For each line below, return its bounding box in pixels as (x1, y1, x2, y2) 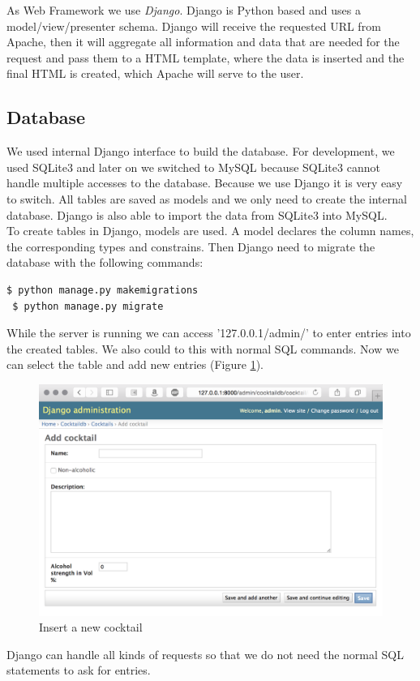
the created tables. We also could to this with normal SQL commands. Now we (6, 340, 399, 357)
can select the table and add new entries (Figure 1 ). (6, 356, 264, 373)
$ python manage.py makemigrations (6, 284, 199, 296)
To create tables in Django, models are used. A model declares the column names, (6, 222, 414, 239)
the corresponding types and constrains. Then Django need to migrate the (6, 238, 375, 255)
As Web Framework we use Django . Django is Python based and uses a (6, 2, 361, 18)
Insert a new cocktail (39, 619, 143, 636)
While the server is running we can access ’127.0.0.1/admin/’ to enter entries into (6, 324, 411, 341)
